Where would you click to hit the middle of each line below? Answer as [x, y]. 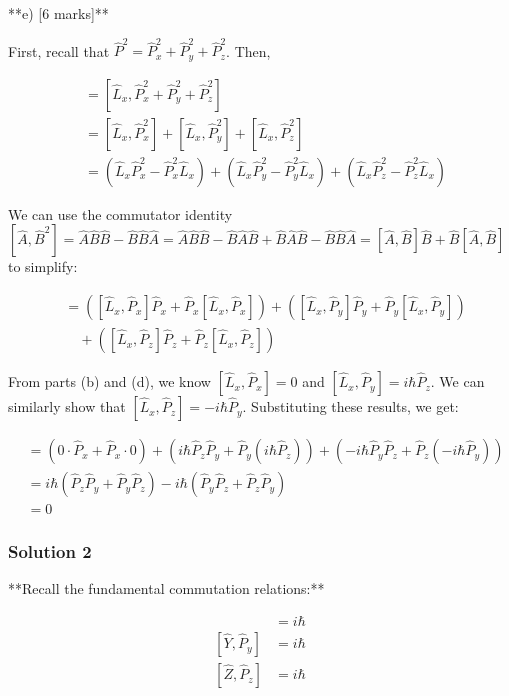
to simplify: [43, 266]
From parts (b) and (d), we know [109, 381]
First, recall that [59, 50]
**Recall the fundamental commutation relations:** [166, 588]
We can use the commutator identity [120, 213]
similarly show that [67, 406]
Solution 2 [50, 551]
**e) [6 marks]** [58, 13]
